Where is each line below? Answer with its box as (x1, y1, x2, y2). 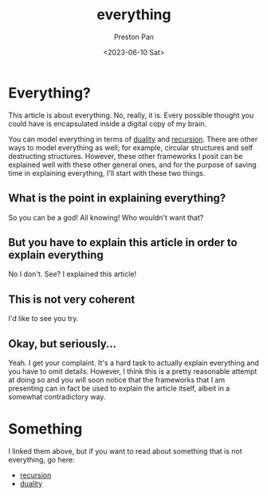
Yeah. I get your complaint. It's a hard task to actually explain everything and (8, 358, 259, 367)
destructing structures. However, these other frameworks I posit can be (8, 151, 243, 161)
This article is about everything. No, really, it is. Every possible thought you (8, 110, 254, 120)
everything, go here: (8, 454, 75, 464)
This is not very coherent (8, 292, 135, 306)
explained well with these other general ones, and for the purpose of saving (8, 160, 257, 169)
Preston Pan (114, 32, 154, 42)
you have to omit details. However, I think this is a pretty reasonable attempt (8, 366, 257, 376)
